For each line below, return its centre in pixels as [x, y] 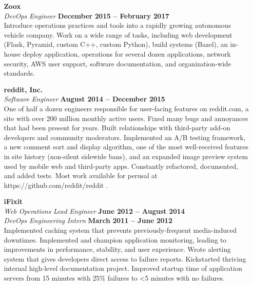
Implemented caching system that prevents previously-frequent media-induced [120, 230]
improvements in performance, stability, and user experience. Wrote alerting [117, 249]
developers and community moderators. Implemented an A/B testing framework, [125, 137]
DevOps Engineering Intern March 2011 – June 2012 [88, 220]
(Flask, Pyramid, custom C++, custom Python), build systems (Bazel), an [116, 44]
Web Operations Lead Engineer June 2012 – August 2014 [95, 211]
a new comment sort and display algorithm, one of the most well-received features [126, 147]
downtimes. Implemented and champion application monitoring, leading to [115, 239]
